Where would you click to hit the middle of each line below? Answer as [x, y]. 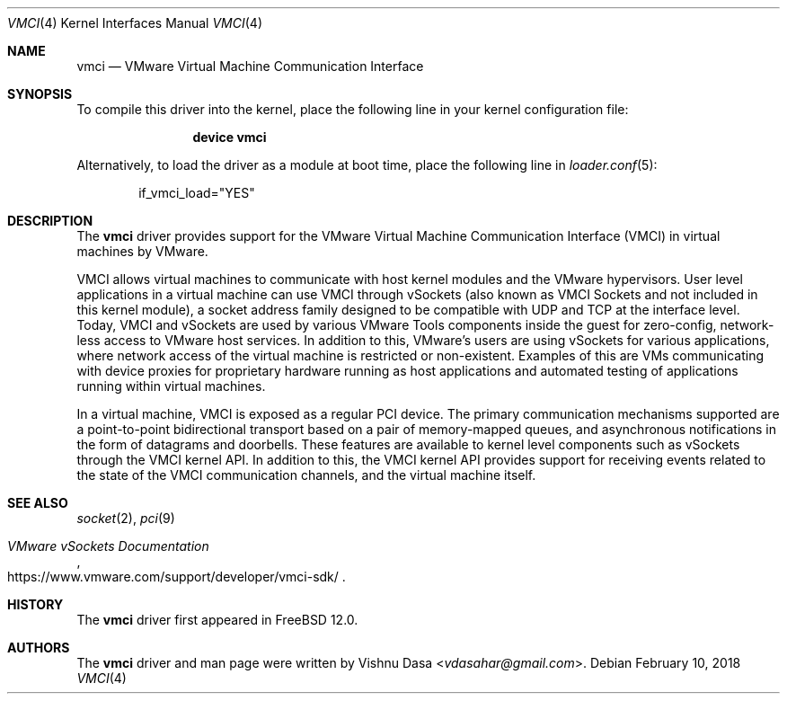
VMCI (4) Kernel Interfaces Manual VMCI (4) [135, 23]
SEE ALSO [38, 503]
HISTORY [35, 604]
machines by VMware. [142, 251]
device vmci [230, 137]
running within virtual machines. [171, 386]
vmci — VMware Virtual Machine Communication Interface [250, 66]
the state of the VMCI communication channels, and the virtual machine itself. [306, 475]
